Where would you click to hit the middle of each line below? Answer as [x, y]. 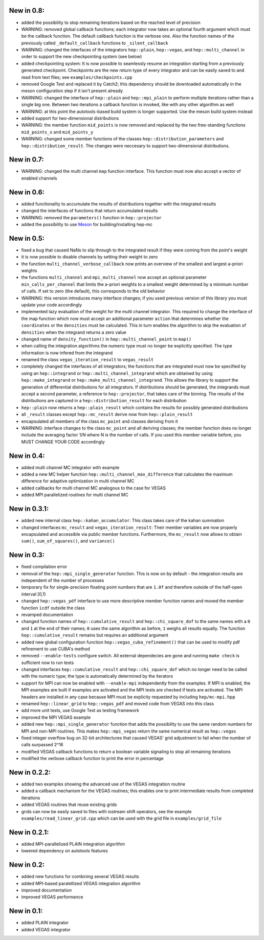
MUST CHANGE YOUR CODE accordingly [63, 442]
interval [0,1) [33, 594]
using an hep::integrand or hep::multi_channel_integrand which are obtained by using [117, 373]
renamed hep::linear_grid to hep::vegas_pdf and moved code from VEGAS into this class [118, 704]
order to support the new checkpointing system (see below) [82, 57]
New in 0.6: [27, 192]
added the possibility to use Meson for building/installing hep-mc [87, 224]
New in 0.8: [27, 11]
